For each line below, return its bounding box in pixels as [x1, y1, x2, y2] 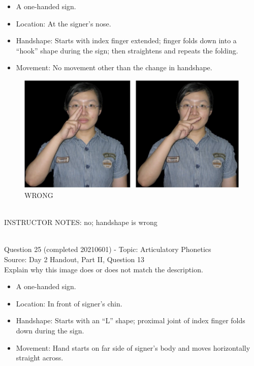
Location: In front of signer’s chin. [16, 298, 122, 308]
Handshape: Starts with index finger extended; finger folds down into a [16, 35, 237, 46]
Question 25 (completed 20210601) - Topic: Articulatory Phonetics [4, 244, 211, 255]
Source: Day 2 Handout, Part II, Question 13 [4, 254, 144, 264]
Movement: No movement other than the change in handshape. [16, 62, 212, 73]
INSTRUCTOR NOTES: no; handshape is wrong [4, 217, 157, 228]
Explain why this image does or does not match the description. [4, 264, 203, 274]
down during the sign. [16, 325, 84, 335]
